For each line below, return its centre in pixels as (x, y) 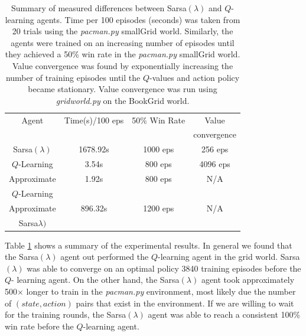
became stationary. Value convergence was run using (123, 89)
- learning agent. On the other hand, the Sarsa (95, 280)
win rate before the (39, 326)
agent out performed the (105, 257)
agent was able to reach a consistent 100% (224, 314)
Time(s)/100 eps (94, 120)
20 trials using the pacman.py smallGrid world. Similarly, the (123, 31)
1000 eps (159, 149)
